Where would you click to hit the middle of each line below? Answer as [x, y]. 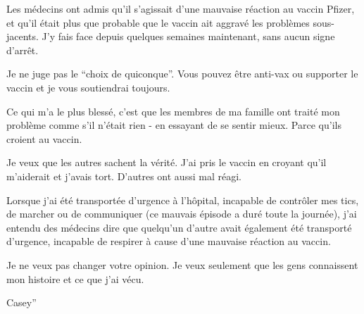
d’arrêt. [23, 50]
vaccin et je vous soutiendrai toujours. [88, 87]
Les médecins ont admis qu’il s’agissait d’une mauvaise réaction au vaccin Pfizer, [181, 8]
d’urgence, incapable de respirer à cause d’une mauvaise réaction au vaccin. [169, 241]
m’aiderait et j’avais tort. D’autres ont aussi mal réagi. [124, 176]
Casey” [21, 302]
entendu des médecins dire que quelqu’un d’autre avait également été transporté [179, 227]
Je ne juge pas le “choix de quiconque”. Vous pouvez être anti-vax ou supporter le [182, 74]
